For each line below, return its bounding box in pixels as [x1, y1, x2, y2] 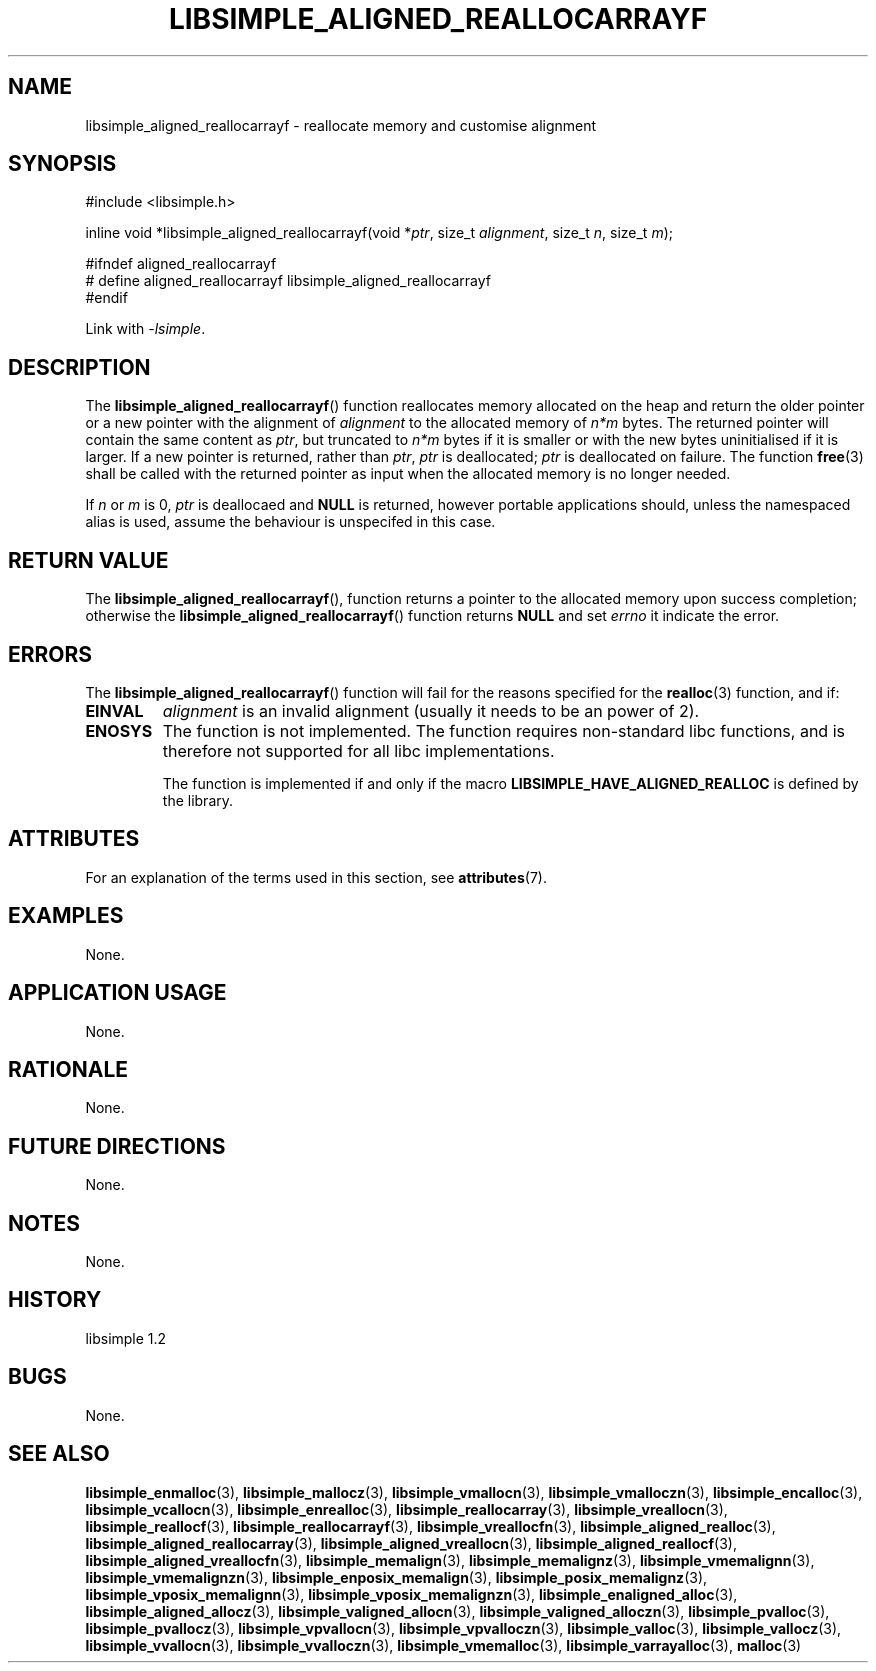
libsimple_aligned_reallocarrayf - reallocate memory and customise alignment [85, 116, 597, 134]
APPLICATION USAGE [8, 980, 227, 1006]
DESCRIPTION [8, 354, 151, 380]
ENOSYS [85, 720, 153, 741]
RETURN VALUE [8, 547, 169, 573]
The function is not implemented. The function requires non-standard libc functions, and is [162, 720, 845, 741]
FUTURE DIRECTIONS [8, 1133, 226, 1159]
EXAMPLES [8, 903, 124, 929]
